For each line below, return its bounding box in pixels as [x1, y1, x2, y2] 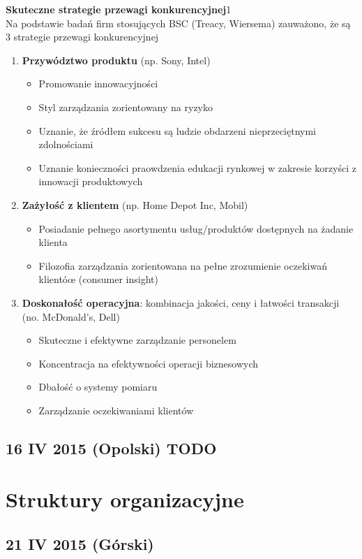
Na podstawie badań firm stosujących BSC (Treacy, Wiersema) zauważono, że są [6, 15, 351, 30]
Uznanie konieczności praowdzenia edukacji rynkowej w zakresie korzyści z [38, 160, 356, 175]
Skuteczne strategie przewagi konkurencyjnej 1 [6, 2, 232, 16]
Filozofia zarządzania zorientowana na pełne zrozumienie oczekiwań [38, 258, 327, 273]
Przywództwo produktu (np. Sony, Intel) [22, 52, 211, 67]
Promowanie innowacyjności [38, 76, 158, 91]
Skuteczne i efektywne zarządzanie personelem [38, 333, 236, 347]
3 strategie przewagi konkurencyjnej [6, 29, 159, 44]
